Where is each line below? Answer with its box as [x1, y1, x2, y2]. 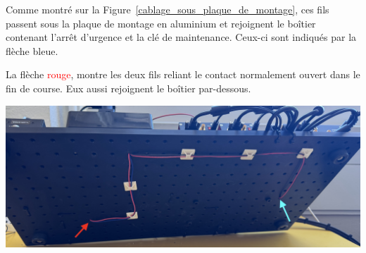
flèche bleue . [6, 43, 58, 58]
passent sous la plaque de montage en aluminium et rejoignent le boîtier [6, 16, 316, 30]
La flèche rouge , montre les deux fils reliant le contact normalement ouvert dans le [6, 67, 360, 82]
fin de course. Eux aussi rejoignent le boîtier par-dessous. [6, 80, 251, 95]
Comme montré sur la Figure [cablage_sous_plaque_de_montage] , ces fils [6, 2, 329, 16]
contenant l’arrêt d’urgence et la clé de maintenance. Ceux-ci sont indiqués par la [6, 30, 357, 44]
